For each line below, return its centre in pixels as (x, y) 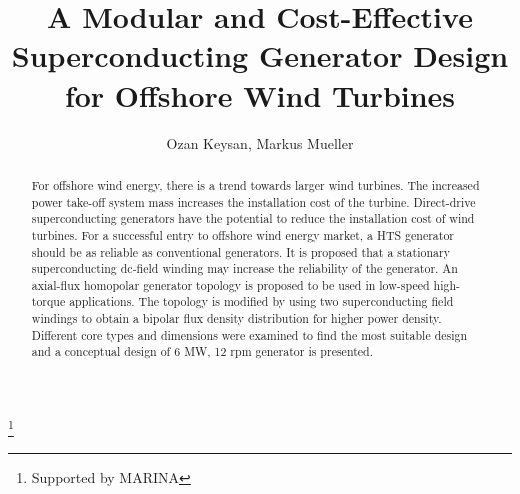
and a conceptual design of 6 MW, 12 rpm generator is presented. (202, 351)
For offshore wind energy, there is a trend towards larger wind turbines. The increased (255, 184)
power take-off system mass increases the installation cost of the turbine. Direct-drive (253, 201)
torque (48, 301)
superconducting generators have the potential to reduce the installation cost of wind (253, 218)
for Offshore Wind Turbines (260, 94)
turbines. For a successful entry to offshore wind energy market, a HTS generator (242, 234)
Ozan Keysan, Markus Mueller (260, 142)
